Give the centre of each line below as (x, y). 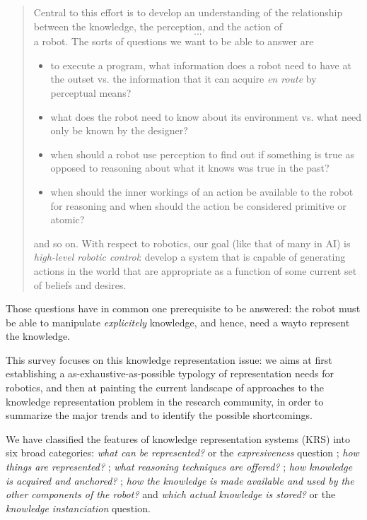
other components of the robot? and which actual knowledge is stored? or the (171, 494)
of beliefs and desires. (80, 284)
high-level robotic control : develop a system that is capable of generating (190, 257)
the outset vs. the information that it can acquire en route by (183, 79)
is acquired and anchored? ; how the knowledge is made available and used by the (180, 480)
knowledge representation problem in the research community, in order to (165, 401)
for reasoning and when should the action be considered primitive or (198, 205)
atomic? (68, 219)
